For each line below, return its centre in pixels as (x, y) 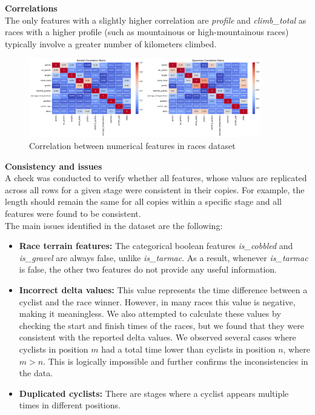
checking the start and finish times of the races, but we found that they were (161, 325)
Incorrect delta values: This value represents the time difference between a (163, 289)
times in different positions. (70, 405)
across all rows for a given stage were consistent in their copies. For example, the (155, 189)
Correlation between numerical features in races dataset (132, 146)
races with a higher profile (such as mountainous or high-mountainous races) (147, 32)
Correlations (31, 8)
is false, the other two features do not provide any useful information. (148, 269)
